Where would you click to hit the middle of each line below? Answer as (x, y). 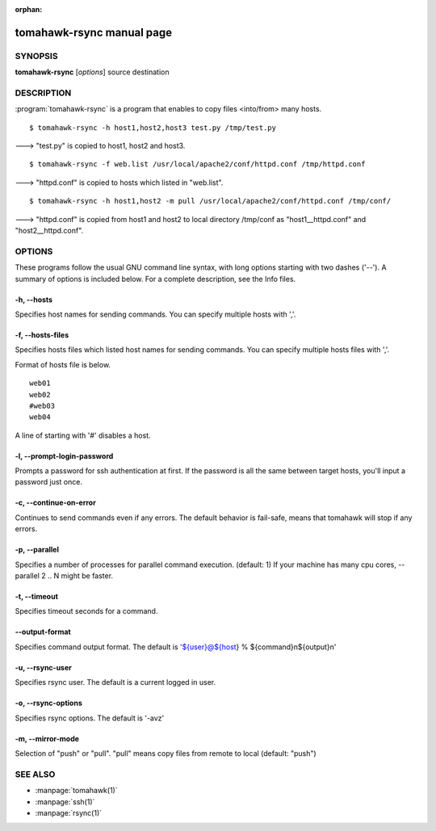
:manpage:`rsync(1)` (69, 812)
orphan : (29, 9)
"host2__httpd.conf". (49, 231)
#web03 (42, 405)
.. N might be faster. (80, 576)
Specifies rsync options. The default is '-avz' (90, 718)
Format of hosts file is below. (63, 364)
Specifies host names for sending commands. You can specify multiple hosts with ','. (155, 314)
